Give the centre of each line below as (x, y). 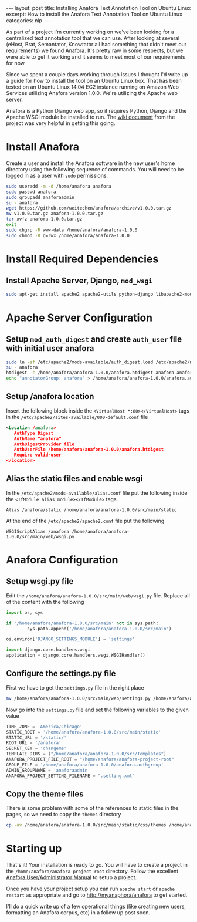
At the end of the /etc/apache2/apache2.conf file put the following (85, 521)
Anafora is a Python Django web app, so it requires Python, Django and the (96, 111)
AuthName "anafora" (38, 438)
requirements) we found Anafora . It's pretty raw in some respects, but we (95, 50)
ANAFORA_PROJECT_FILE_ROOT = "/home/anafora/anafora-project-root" (90, 759)
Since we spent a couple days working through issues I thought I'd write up (97, 74)
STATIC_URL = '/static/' (36, 738)
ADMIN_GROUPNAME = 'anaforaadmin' (48, 770)
